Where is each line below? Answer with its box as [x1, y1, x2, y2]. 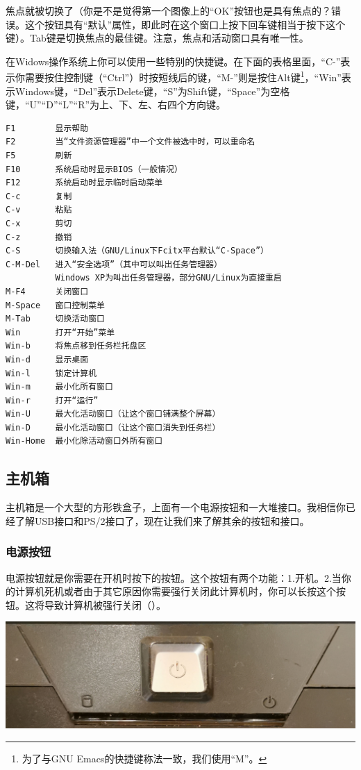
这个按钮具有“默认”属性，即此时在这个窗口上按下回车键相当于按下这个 [24, 17, 346, 31]
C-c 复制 [6, 191, 72, 201]
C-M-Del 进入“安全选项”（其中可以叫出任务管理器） [6, 259, 222, 269]
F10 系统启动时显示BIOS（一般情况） [6, 164, 183, 174]
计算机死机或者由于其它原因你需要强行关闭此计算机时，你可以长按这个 [15, 584, 336, 599]
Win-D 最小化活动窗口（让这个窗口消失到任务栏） [6, 422, 221, 433]
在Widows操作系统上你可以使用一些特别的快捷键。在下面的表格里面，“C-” [6, 53, 341, 68]
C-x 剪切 [6, 218, 72, 228]
